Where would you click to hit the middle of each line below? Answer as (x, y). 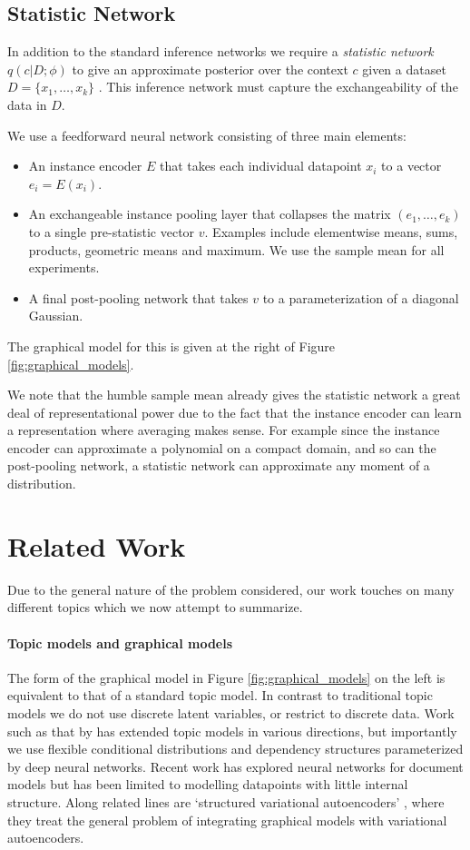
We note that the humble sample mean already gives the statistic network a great (234, 395)
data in (27, 104)
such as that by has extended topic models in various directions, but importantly (232, 731)
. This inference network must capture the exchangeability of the (278, 87)
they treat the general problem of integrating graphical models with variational (227, 820)
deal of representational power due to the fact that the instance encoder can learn (235, 412)
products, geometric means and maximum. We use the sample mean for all (236, 249)
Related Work (97, 545)
